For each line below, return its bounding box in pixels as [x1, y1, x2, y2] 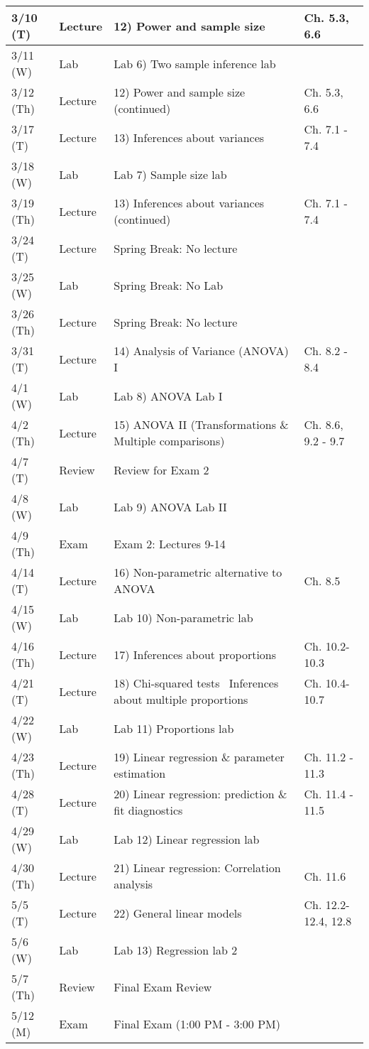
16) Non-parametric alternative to [114, 564, 282, 580]
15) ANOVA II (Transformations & [114, 416, 289, 433]
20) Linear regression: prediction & [114, 786, 287, 802]
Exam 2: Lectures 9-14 [114, 535, 226, 552]
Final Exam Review [114, 978, 212, 995]
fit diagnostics [114, 802, 183, 818]
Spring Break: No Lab [114, 276, 224, 293]
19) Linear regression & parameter [114, 749, 285, 765]
